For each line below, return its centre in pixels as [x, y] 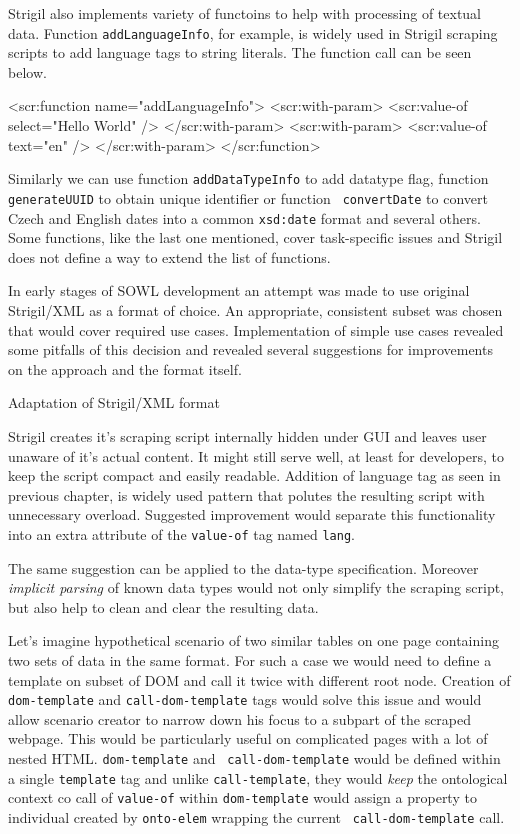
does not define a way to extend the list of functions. [169, 256]
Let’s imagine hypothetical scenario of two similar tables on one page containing [253, 640]
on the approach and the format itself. [125, 368]
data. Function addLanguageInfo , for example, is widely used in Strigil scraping [253, 32]
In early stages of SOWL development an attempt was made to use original [239, 290]
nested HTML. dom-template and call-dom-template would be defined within [254, 757]
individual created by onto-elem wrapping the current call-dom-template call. [256, 816]
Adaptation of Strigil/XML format [114, 402]
